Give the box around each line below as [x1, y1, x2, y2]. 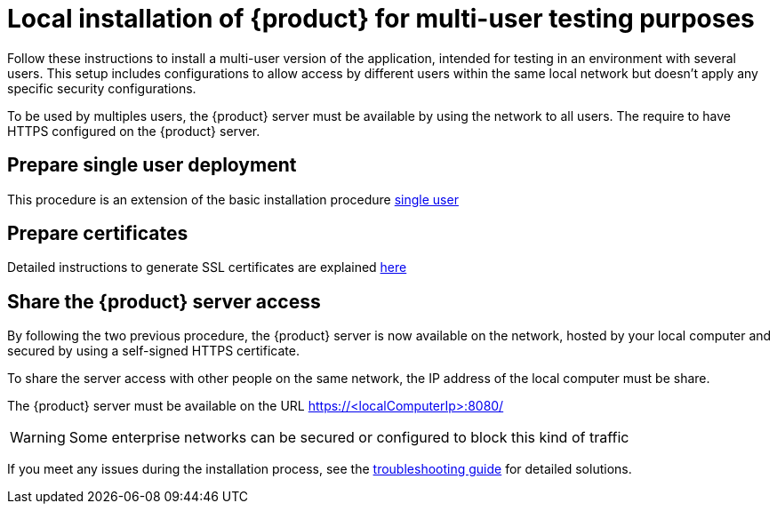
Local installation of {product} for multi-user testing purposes [7, 4, 755, 34]
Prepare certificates [7, 222, 188, 245]
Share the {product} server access [7, 290, 321, 313]
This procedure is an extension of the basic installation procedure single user [7, 191, 459, 207]
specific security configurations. [7, 80, 196, 96]
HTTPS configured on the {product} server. [7, 123, 260, 139]
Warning [10, 428, 66, 447]
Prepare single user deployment [7, 154, 297, 177]
